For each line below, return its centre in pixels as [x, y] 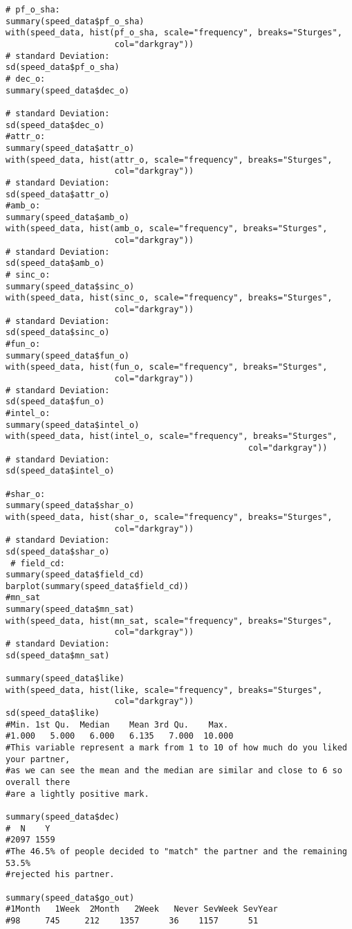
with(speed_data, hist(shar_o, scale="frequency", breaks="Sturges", [169, 517]
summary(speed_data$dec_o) [67, 90]
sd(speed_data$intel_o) [60, 471]
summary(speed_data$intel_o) [73, 425]
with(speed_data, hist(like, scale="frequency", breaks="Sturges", [164, 690]
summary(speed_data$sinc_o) [70, 286]
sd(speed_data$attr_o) [58, 194]
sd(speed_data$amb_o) [55, 263]
